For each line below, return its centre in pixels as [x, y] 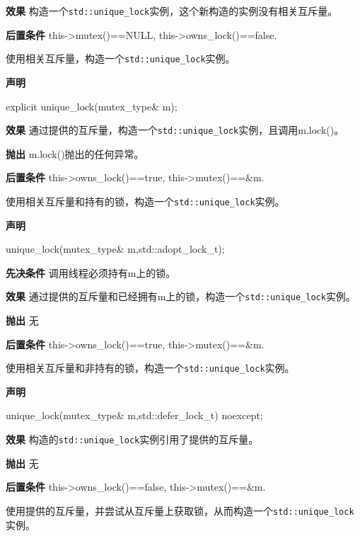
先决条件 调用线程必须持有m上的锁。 [91, 272]
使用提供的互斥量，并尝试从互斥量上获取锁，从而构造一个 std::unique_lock [180, 510]
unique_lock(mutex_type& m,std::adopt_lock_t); [115, 249]
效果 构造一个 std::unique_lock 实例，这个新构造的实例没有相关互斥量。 [172, 11]
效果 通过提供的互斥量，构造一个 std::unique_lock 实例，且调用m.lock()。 [175, 130]
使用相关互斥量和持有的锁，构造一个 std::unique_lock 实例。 [145, 201]
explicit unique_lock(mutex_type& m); [92, 106]
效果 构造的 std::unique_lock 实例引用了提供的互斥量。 [132, 439]
